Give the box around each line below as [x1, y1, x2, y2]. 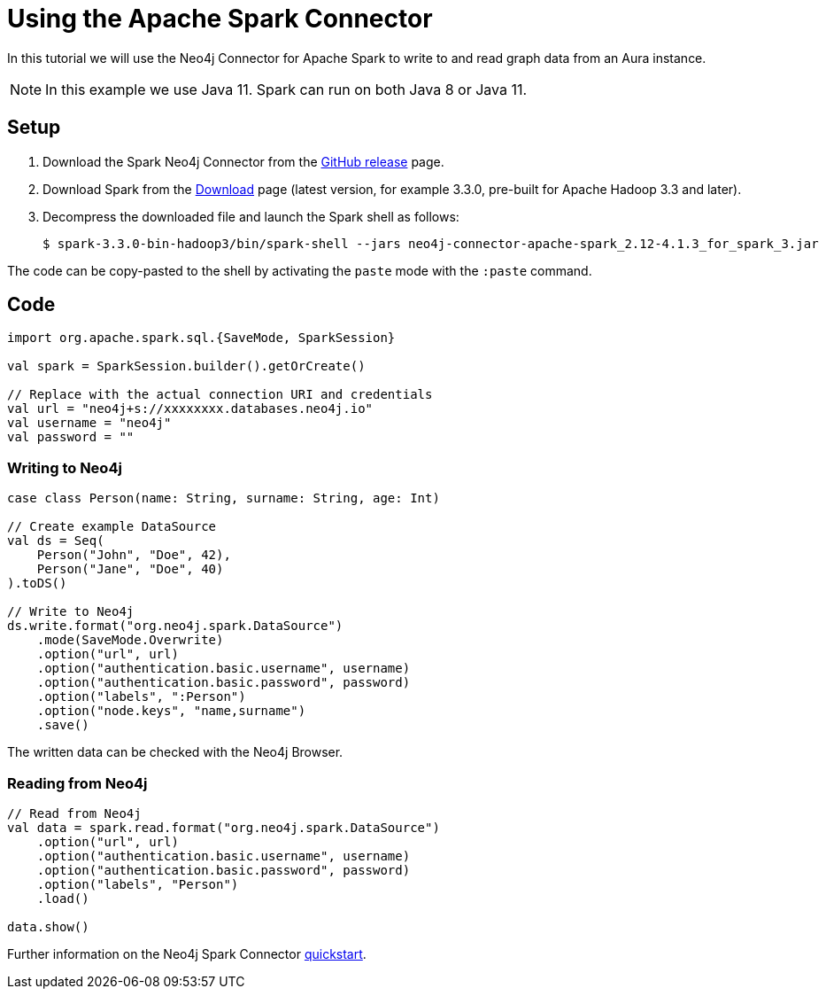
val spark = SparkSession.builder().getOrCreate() [7, 359, 366, 374]
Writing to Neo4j [7, 458, 122, 477]
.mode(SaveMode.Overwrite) [36, 633, 224, 648]
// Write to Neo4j [7, 604, 135, 619]
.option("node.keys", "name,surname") [36, 704, 306, 719]
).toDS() [7, 576, 67, 591]
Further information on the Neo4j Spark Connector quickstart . [7, 945, 367, 961]
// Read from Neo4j [7, 805, 142, 821]
